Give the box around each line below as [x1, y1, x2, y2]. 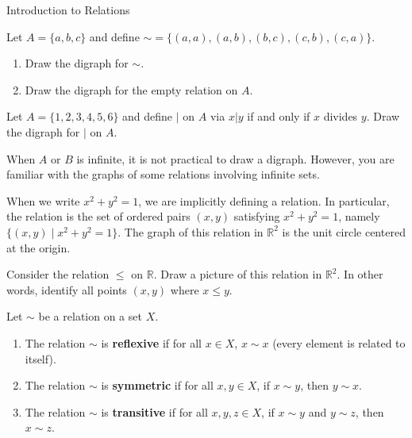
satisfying [233, 208, 280, 225]
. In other [337, 266, 383, 282]
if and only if [247, 108, 310, 125]
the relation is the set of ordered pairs [6, 208, 191, 225]
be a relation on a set [38, 308, 142, 325]
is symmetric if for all [101, 377, 214, 394]
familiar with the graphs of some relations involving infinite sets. [6, 166, 320, 182]
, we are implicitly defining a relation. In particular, [138, 192, 390, 209]
